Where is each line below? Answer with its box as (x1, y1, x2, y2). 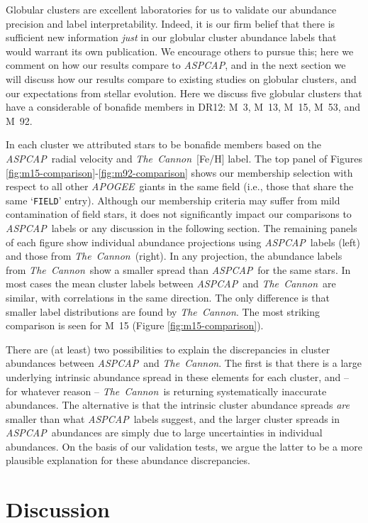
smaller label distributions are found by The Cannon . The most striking (6, 304, 320, 319)
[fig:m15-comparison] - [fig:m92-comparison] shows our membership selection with (6, 165, 353, 180)
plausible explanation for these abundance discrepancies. (6, 453, 250, 468)
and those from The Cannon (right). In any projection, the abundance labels (6, 248, 342, 263)
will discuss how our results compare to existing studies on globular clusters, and (6, 71, 357, 86)
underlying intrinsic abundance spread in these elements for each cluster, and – (6, 369, 349, 384)
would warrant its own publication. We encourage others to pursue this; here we (6, 43, 354, 58)
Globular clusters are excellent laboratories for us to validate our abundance (6, 2, 337, 16)
